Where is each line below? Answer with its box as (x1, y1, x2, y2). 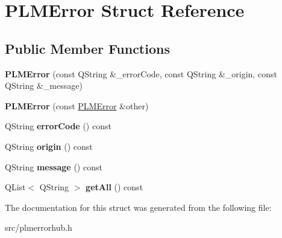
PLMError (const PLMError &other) (5, 99, 149, 112)
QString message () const (5, 160, 102, 173)
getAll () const (86, 181, 143, 193)
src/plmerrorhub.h (5, 221, 72, 234)
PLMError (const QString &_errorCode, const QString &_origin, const (5, 67, 277, 80)
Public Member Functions (5, 39, 170, 57)
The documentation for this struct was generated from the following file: (5, 201, 272, 213)
